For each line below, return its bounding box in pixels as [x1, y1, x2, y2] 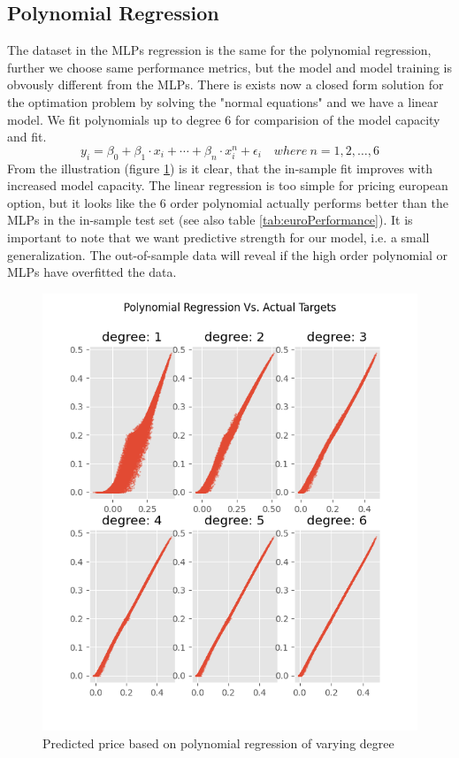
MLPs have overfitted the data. [7, 263, 177, 281]
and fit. [7, 127, 47, 146]
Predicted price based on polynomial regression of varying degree [42, 734, 394, 753]
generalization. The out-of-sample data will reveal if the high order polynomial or [7, 245, 448, 264]
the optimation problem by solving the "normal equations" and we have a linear [7, 92, 439, 111]
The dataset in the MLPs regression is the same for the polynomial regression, [7, 41, 432, 59]
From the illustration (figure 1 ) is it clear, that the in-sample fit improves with [7, 158, 432, 177]
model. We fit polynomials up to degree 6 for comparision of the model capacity [7, 110, 440, 128]
